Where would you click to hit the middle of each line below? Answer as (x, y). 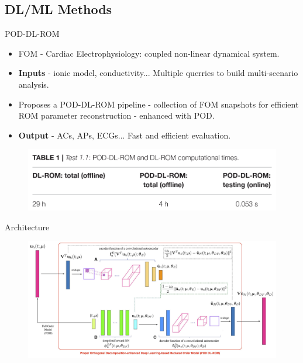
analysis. (34, 84)
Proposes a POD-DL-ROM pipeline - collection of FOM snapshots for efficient (159, 104)
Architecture (27, 227)
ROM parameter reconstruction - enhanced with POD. (116, 115)
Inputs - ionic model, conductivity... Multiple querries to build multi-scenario (158, 73)
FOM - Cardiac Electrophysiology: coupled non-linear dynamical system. (149, 53)
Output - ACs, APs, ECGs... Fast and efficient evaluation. (125, 135)
